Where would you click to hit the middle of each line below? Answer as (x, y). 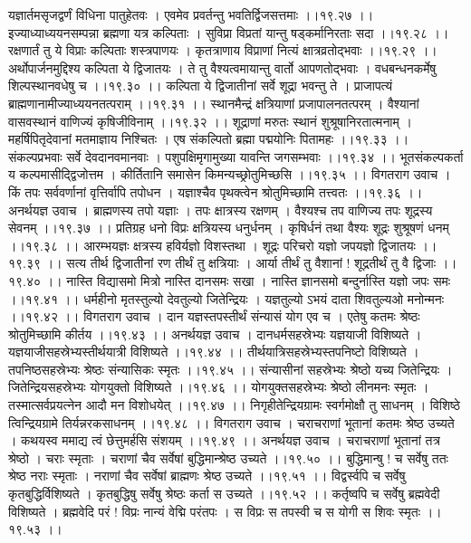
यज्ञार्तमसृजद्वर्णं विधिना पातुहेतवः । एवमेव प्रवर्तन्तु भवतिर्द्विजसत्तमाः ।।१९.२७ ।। (191, 14)
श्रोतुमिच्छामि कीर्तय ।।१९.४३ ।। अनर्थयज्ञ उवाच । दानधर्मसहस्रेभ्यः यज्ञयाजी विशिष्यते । (215, 333)
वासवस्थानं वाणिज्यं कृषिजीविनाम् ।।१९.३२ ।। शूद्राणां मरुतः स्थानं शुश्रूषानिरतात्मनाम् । (210, 121)
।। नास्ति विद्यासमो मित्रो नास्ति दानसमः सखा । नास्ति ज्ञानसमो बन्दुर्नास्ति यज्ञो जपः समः (248, 280)
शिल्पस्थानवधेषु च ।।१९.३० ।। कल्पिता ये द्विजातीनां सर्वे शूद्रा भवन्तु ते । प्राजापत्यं (201, 86)
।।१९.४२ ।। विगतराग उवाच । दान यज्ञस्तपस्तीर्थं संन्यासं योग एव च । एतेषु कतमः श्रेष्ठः (214, 316)
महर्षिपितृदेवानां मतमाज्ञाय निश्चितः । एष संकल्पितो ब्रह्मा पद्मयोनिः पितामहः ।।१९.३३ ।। (209, 139)
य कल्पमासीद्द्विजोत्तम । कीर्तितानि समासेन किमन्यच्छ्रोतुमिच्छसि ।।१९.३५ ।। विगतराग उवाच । (230, 174)
